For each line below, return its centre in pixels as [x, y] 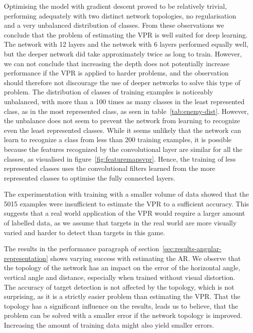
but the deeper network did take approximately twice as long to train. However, [123, 53]
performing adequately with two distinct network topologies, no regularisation [120, 15]
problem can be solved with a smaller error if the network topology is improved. [123, 315]
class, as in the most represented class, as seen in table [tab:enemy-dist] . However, [126, 111]
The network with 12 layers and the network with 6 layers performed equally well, [126, 44]
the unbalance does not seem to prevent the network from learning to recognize [122, 120]
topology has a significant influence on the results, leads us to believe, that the [121, 305]
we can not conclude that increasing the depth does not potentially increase [117, 63]
